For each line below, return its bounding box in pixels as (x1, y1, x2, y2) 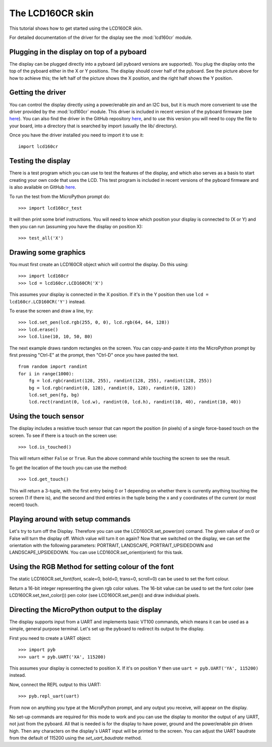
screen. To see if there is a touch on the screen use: (9, 432, 117, 438)
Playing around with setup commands (9, 515, 131, 524)
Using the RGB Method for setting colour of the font (9, 563, 174, 571)
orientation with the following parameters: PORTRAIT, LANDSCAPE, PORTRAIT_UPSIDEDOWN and (9, 542, 213, 548)
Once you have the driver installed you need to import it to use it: (9, 132, 144, 138)
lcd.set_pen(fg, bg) (28, 392, 80, 397)
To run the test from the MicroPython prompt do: (9, 193, 110, 200)
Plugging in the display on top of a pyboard (9, 47, 147, 56)
